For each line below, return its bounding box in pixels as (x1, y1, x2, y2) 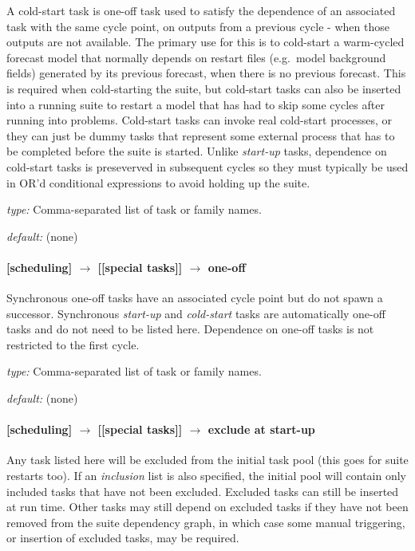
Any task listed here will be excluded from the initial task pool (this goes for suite (6, 451, 409, 468)
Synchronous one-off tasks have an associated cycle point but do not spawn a (6, 289, 383, 306)
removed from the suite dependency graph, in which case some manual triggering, (6, 514, 405, 530)
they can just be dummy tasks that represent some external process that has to (6, 127, 395, 144)
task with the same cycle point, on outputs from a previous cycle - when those (6, 18, 389, 34)
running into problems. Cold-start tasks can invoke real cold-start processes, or (6, 112, 393, 128)
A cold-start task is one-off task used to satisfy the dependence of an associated (6, 2, 396, 18)
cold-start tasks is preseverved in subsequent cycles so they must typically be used (6, 158, 409, 175)
